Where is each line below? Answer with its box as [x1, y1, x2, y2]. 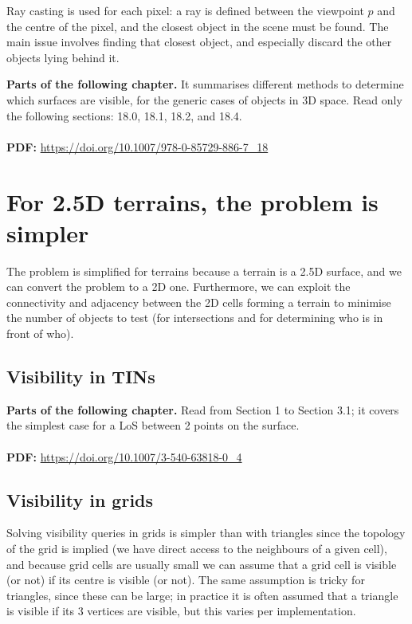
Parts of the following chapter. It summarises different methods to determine [6, 76, 404, 92]
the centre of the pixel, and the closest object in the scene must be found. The [6, 18, 389, 34]
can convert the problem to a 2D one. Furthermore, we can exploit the [6, 278, 351, 295]
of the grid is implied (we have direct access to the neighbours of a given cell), [6, 540, 387, 556]
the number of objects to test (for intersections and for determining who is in [6, 309, 383, 326]
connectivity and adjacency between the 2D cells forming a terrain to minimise [6, 293, 391, 310]
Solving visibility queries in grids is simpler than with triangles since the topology [6, 524, 406, 541]
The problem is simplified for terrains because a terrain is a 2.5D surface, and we [6, 262, 402, 279]
